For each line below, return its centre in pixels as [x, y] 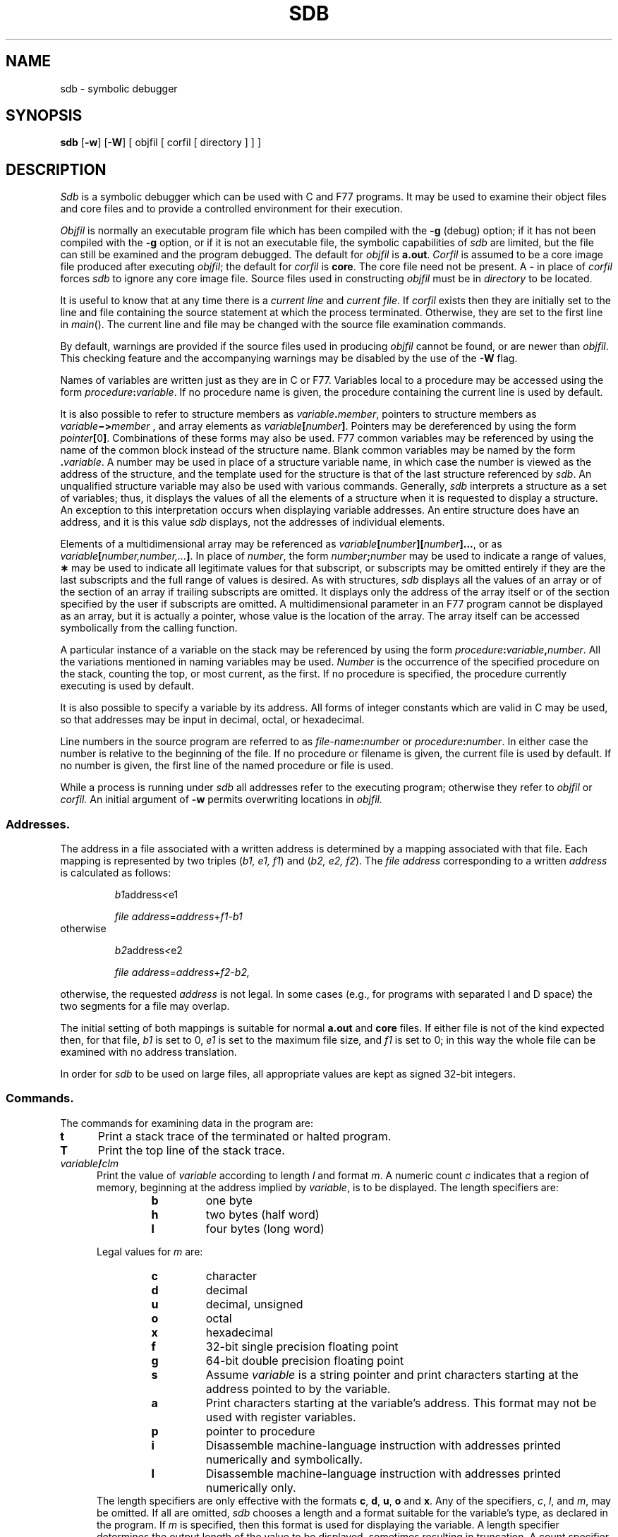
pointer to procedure [260, 1431]
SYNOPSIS [44, 116]
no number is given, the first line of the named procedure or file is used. [227, 766]
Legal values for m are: [150, 1251]
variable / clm [90, 1163]
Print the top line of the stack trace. [191, 1150]
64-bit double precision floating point [305, 1360]
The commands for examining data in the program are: [187, 1123]
